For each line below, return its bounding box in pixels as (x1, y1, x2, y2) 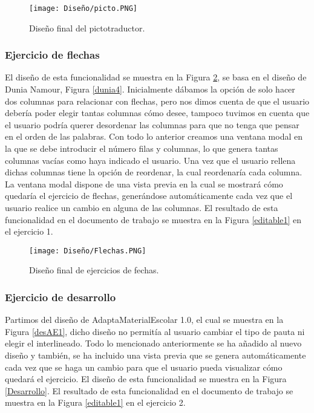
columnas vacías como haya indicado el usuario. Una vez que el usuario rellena (5, 154, 296, 166)
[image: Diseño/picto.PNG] (29, 4, 137, 13)
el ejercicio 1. (5, 225, 53, 238)
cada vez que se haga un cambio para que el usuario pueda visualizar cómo (5, 360, 283, 373)
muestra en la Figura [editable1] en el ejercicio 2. (5, 396, 186, 409)
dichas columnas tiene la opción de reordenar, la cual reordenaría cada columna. (5, 166, 303, 178)
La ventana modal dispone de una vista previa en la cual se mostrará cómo (5, 177, 283, 190)
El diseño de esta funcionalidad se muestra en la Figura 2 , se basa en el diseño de (5, 71, 307, 83)
